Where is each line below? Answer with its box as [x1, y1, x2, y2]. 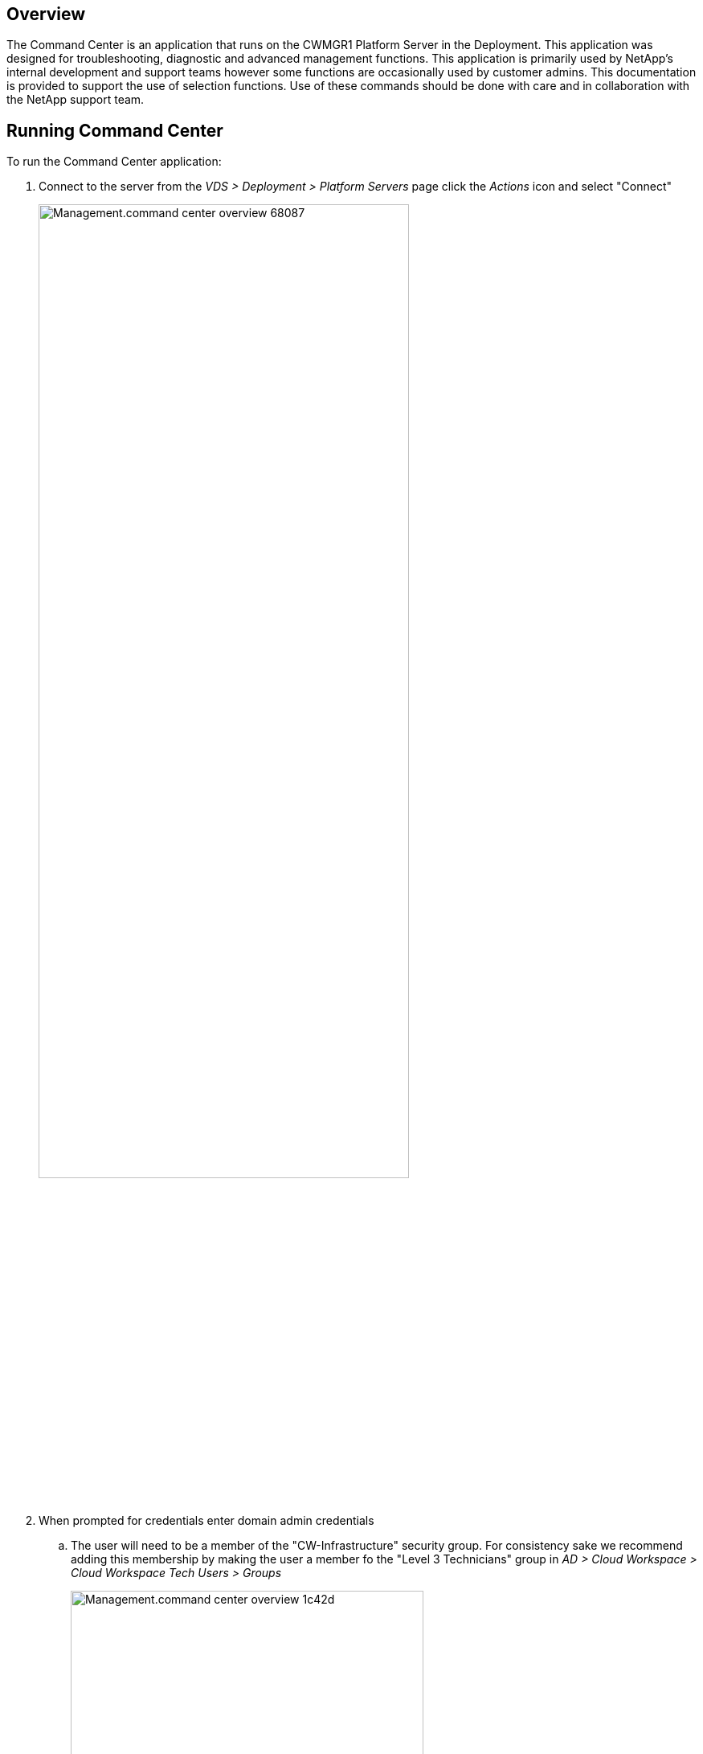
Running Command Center [6, 120, 223, 141]
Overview [6, 4, 86, 24]
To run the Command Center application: [6, 154, 222, 169]
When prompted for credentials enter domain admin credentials [39, 1514, 374, 1528]
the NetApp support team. [6, 92, 145, 107]
